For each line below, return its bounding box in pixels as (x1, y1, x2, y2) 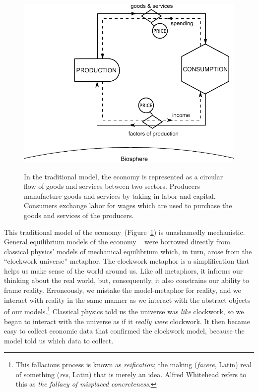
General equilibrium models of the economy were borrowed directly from (4, 236, 230, 247)
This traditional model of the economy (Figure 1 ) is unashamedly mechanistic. (4, 226, 245, 237)
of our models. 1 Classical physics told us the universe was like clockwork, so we (4, 305, 244, 316)
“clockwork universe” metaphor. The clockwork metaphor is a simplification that (4, 256, 250, 266)
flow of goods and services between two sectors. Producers (24, 181, 200, 191)
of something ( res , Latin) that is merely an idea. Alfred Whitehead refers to (15, 369, 247, 379)
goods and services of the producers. (24, 210, 134, 220)
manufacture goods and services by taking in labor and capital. (24, 190, 216, 201)
